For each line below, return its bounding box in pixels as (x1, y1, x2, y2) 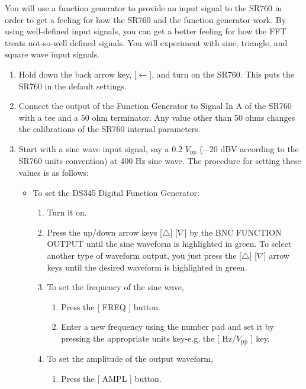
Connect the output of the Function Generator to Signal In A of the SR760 (18, 99, 292, 112)
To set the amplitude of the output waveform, (47, 352, 213, 365)
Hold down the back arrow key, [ (18, 67, 137, 80)
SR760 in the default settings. (18, 79, 127, 92)
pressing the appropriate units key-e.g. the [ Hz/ (61, 332, 237, 344)
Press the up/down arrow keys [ (47, 226, 162, 238)
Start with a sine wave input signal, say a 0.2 (18, 142, 183, 155)
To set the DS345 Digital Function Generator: (33, 186, 199, 198)
